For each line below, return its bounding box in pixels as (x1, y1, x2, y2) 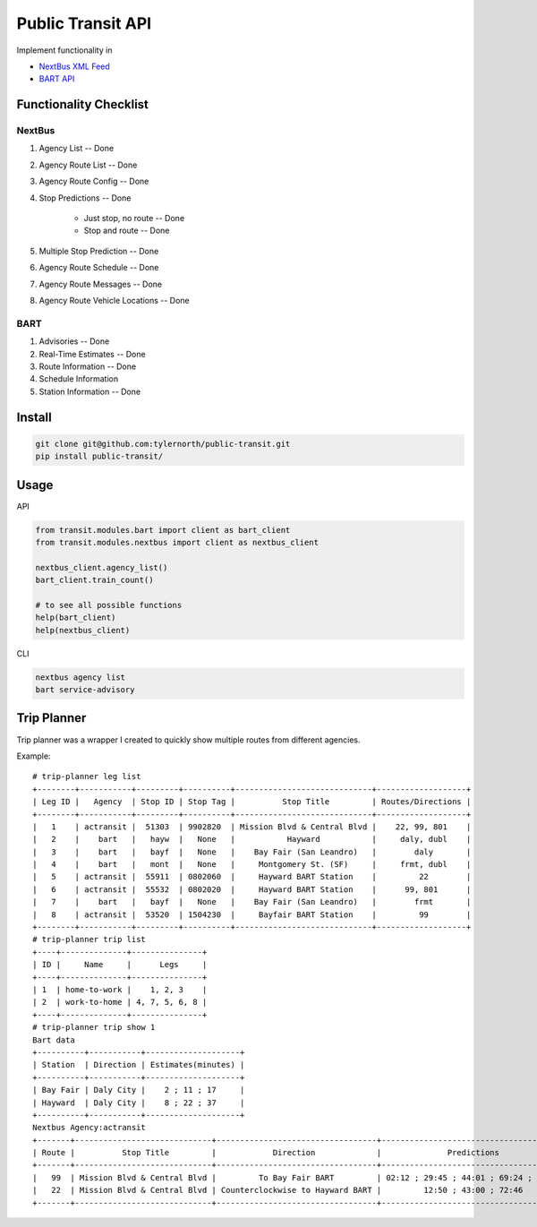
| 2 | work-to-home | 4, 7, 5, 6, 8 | (32, 997, 208, 1008)
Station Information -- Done (38, 386, 141, 397)
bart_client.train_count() (35, 575, 154, 586)
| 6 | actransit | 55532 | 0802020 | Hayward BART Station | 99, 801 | (32, 884, 472, 895)
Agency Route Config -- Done (38, 176, 149, 187)
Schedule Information (38, 373, 119, 384)
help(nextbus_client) (35, 625, 131, 635)
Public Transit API (16, 13, 152, 33)
